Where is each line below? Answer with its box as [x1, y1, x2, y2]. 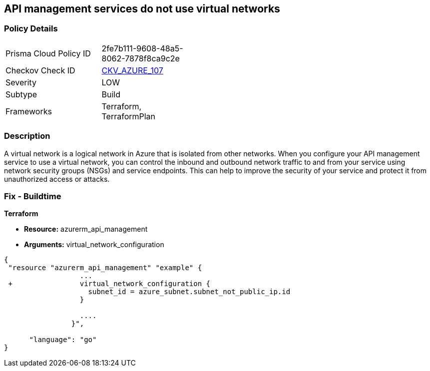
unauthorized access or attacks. [4, 174, 110, 183]
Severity [5, 77, 36, 87]
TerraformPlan [101, 111, 156, 121]
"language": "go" [29, 336, 97, 344]
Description [4, 131, 50, 141]
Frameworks [5, 106, 52, 116]
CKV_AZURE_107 [101, 65, 163, 75]
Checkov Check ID [5, 65, 75, 75]
